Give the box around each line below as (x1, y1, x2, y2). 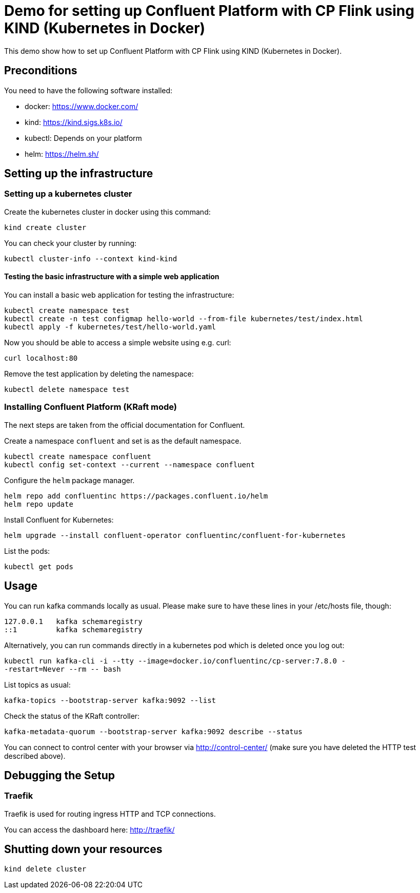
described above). (4, 751, 66, 760)
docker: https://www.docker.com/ (25, 101, 138, 111)
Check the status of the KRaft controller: (4, 711, 140, 720)
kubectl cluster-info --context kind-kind (4, 254, 177, 263)
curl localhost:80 (4, 354, 78, 363)
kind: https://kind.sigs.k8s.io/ (25, 117, 123, 127)
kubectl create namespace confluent (4, 452, 151, 461)
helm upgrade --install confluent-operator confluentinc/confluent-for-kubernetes (4, 531, 346, 539)
